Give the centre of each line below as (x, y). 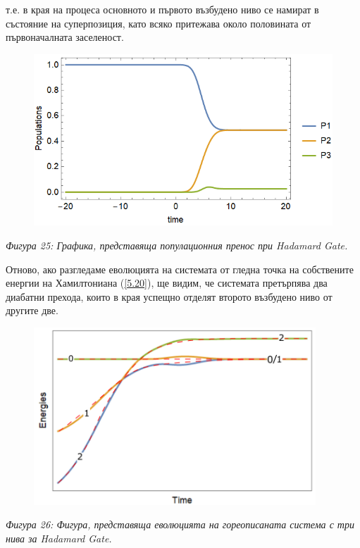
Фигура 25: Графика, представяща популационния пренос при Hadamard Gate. (177, 245)
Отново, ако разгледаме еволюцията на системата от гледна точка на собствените (180, 269)
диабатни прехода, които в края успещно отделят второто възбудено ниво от (169, 296)
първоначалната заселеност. (65, 37)
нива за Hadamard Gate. (59, 538)
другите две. (32, 310)
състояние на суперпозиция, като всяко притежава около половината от (159, 23)
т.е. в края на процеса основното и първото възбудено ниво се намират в (162, 9)
